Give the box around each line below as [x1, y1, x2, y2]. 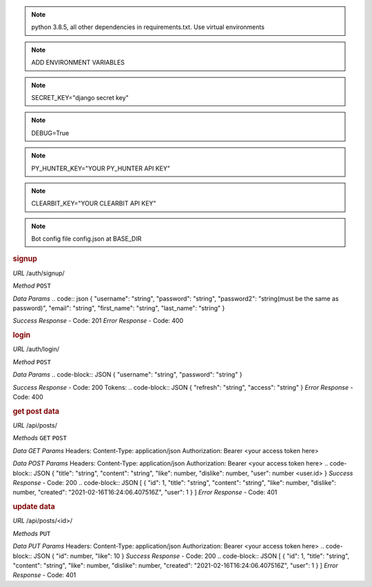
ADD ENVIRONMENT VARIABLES [31, 59, 125, 67]
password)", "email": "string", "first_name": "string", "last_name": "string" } [12, 304, 225, 312]
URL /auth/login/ [12, 345, 60, 353]
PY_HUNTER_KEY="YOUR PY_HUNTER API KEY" [31, 164, 171, 172]
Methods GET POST [12, 434, 67, 442]
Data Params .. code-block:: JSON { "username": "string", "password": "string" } [12, 370, 242, 379]
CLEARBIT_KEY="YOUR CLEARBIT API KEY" [31, 199, 156, 208]
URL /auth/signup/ [12, 269, 65, 277]
